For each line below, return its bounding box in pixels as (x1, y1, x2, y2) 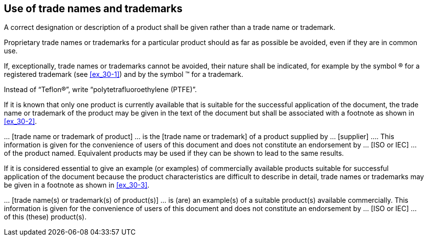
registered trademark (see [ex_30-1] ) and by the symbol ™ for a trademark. (4, 70, 244, 79)
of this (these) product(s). (4, 213, 87, 221)
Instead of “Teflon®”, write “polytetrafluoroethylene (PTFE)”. (4, 85, 197, 94)
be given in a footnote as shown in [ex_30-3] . (4, 181, 150, 190)
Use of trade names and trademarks (4, 2, 182, 15)
